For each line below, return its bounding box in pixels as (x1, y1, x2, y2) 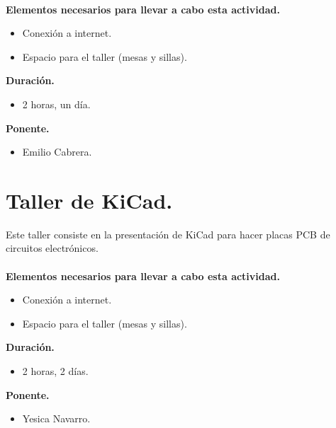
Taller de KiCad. (6, 185, 173, 214)
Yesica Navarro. (22, 411, 91, 426)
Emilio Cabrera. (22, 144, 92, 159)
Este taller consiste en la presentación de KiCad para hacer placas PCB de (6, 226, 330, 241)
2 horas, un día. (22, 96, 91, 111)
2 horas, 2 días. (22, 364, 89, 378)
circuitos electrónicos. (6, 241, 99, 255)
